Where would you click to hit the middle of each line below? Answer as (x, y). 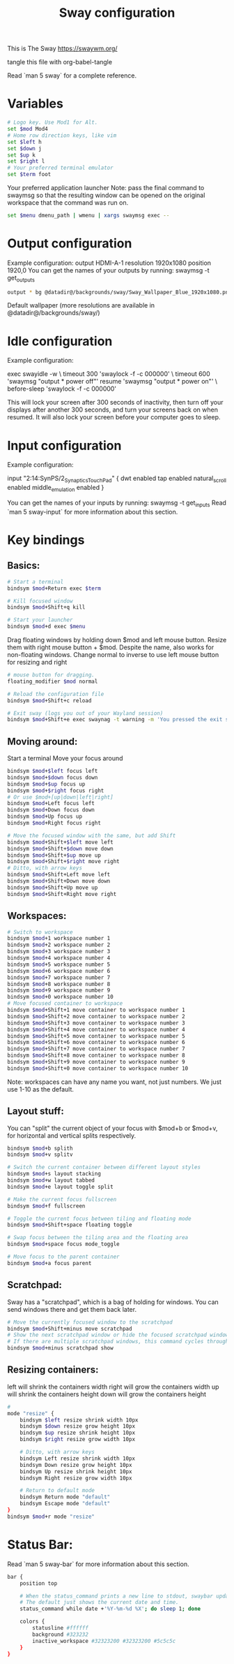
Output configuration (70, 244)
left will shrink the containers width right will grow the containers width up (113, 1387)
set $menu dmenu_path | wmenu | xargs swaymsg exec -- (88, 215)
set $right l (26, 161)
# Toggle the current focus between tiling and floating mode (99, 1218)
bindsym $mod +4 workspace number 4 (59, 958)
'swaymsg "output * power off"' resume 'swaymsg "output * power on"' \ (112, 382)
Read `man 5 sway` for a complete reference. (72, 75)
